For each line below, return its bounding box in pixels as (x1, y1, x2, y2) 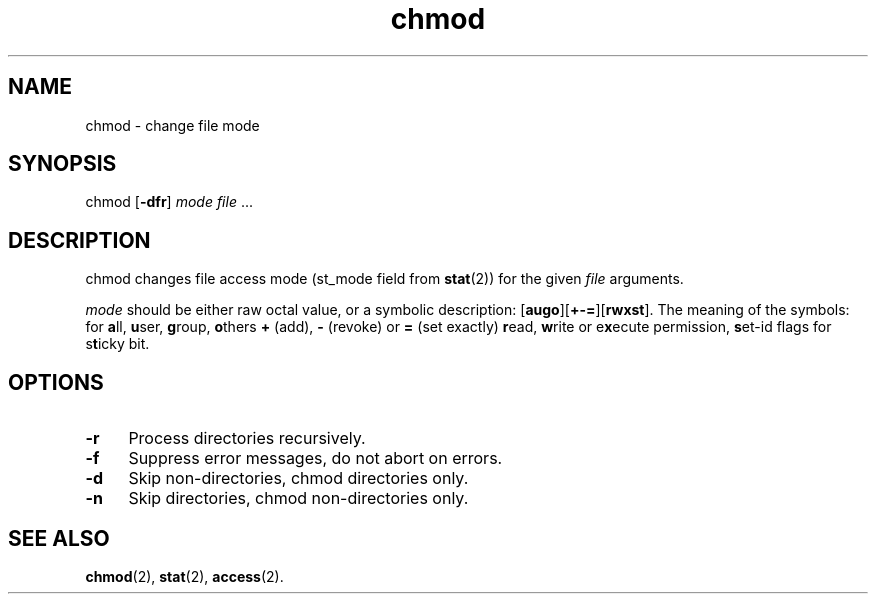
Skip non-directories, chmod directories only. (128, 468, 469, 489)
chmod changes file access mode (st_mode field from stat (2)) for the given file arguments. (85, 270, 684, 288)
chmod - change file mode (85, 116, 260, 134)
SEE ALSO (8, 525, 110, 551)
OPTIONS (8, 369, 104, 395)
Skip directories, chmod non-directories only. (128, 488, 469, 509)
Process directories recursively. (128, 428, 366, 449)
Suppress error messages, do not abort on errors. (128, 448, 503, 469)
